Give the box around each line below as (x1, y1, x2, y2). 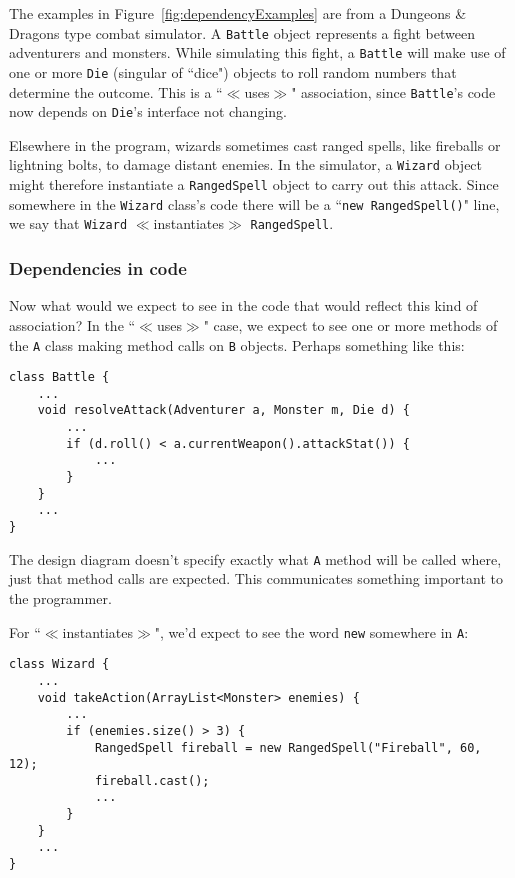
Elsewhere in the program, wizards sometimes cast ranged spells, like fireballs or (9, 134, 501, 155)
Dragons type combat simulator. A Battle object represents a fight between (9, 22, 475, 43)
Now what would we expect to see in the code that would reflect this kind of (9, 295, 478, 316)
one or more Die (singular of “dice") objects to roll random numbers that (9, 61, 457, 82)
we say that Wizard (9, 213, 128, 234)
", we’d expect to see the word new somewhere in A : (154, 621, 469, 642)
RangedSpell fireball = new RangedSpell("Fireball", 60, (94, 740, 482, 755)
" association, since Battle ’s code (291, 81, 496, 102)
